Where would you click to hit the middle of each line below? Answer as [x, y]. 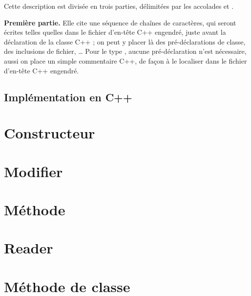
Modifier [33, 171]
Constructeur [50, 133]
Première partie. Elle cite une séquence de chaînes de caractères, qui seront [120, 22]
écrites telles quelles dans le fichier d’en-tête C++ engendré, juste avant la [115, 32]
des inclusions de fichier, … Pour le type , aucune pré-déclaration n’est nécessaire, [125, 51]
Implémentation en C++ [68, 97]
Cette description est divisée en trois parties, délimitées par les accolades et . [119, 6]
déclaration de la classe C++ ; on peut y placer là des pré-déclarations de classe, [125, 41]
